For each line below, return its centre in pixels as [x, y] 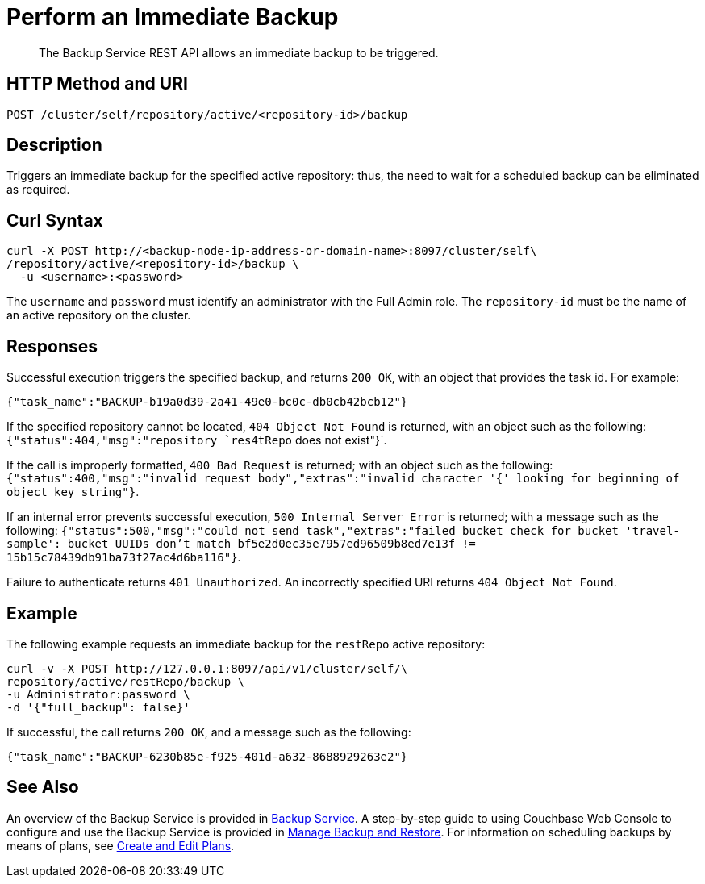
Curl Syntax [55, 220]
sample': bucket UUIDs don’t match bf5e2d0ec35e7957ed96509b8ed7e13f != [241, 544]
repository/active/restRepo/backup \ [126, 681]
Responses [52, 346]
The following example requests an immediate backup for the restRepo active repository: [246, 644]
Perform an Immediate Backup [173, 17]
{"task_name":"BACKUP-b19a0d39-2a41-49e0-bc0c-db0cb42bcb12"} [207, 402]
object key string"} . [73, 492]
